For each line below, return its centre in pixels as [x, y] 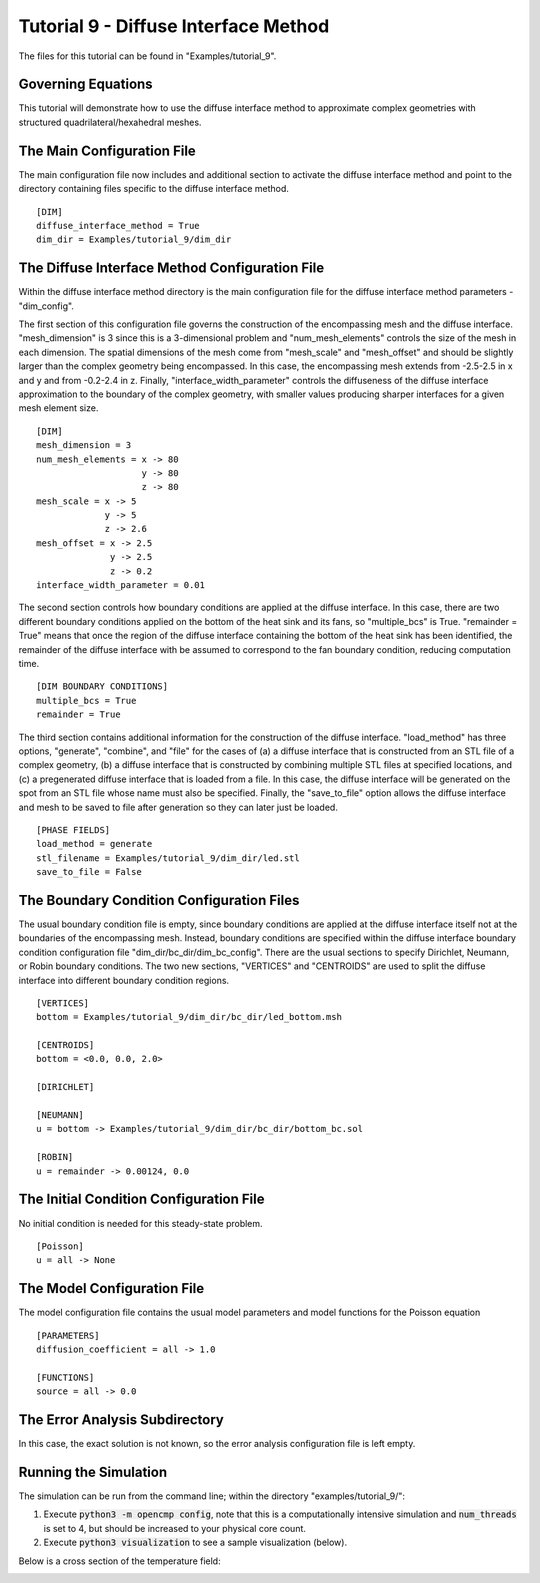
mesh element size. [58, 408]
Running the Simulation [93, 1471]
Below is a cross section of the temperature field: [119, 1561]
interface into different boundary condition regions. [124, 980]
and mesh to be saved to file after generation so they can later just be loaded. [178, 807]
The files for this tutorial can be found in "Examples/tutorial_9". [147, 56]
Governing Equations [86, 84]
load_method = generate [94, 844]
